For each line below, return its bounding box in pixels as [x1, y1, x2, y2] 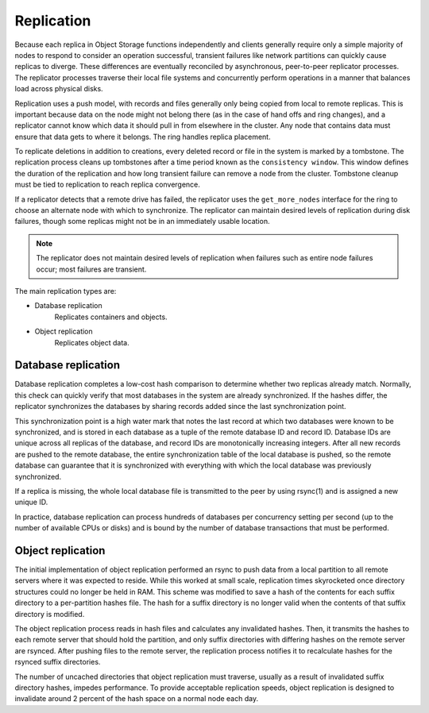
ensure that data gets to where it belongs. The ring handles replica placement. [14, 132, 271, 141]
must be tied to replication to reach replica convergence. [14, 179, 200, 190]
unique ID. [14, 497, 48, 507]
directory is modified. [14, 609, 85, 619]
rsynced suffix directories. [14, 657, 101, 667]
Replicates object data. [54, 337, 130, 347]
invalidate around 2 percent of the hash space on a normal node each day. [14, 694, 258, 703]
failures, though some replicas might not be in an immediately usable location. [14, 217, 270, 226]
